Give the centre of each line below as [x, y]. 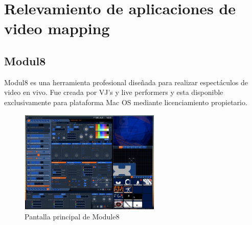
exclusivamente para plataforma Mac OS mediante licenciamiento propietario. [126, 102]
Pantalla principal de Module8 [72, 217]
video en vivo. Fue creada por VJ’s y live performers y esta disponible [114, 92]
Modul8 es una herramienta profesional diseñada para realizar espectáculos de [126, 82]
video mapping [57, 28]
